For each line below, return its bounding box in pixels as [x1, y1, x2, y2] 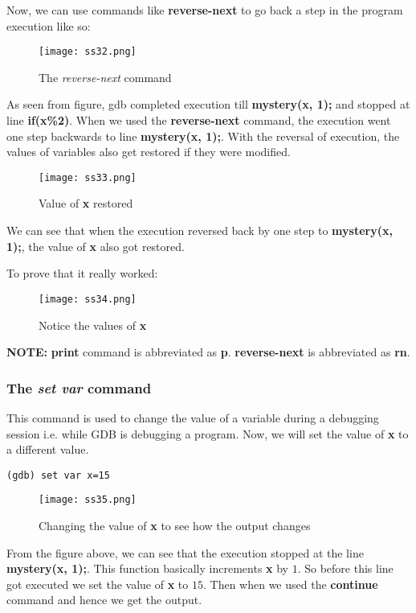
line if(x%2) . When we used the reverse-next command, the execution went [6, 112, 391, 129]
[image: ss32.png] [39, 46, 137, 58]
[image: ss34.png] [39, 293, 137, 305]
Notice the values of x [39, 316, 147, 333]
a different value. [6, 441, 89, 458]
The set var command [6, 377, 152, 397]
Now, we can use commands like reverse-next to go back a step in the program [6, 2, 403, 18]
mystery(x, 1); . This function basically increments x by [6, 560, 289, 577]
